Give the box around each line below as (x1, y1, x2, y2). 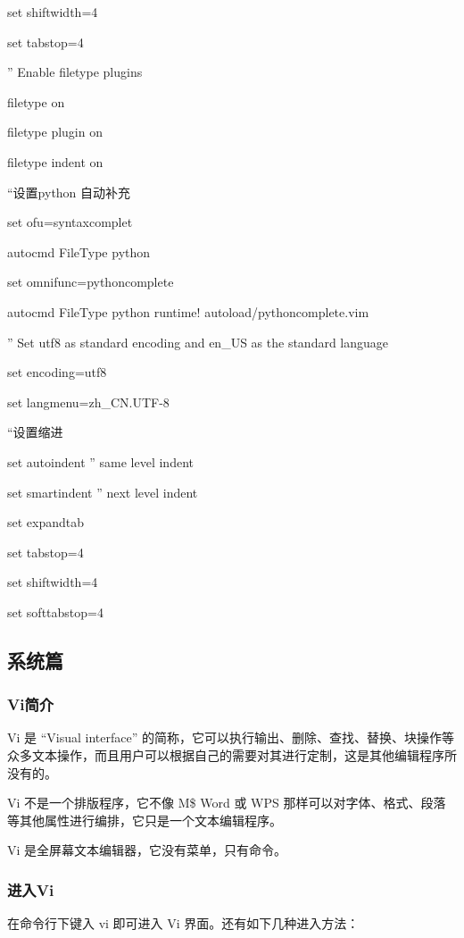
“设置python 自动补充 (7, 182, 131, 201)
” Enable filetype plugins (7, 63, 143, 81)
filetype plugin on (7, 122, 103, 141)
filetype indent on (7, 152, 104, 171)
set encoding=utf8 (7, 363, 107, 381)
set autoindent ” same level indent (7, 452, 194, 471)
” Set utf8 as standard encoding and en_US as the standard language (7, 332, 389, 351)
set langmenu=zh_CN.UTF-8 (7, 392, 170, 411)
